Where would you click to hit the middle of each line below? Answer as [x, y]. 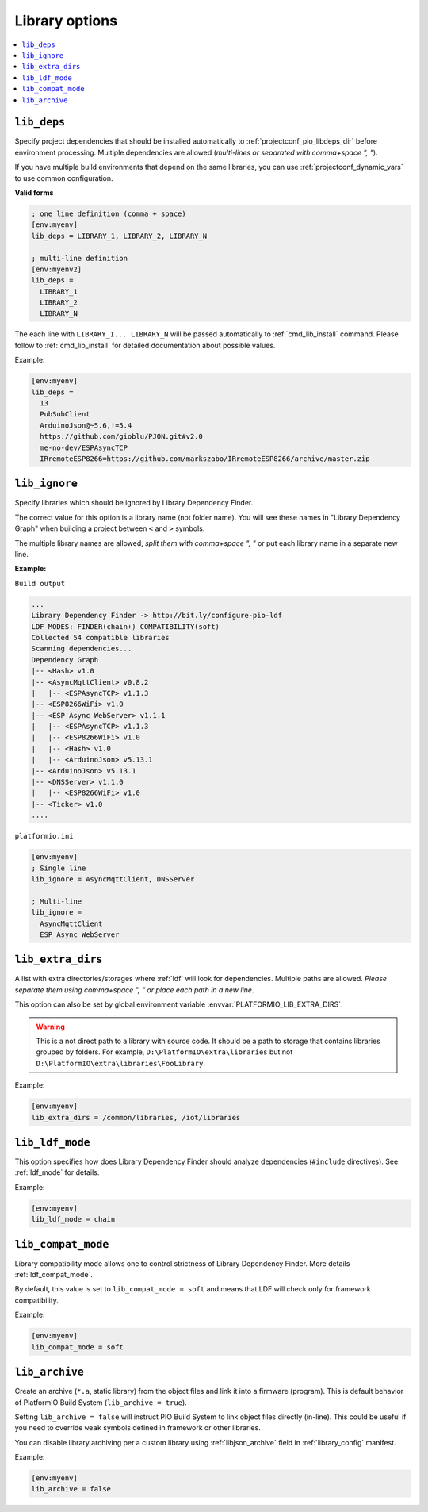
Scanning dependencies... [82, 649]
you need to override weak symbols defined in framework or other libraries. [138, 1428]
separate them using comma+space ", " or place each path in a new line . [134, 990]
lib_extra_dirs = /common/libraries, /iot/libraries [136, 1117]
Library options [66, 21]
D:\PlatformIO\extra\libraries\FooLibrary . [121, 1063]
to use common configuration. [64, 178]
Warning [50, 1027]
